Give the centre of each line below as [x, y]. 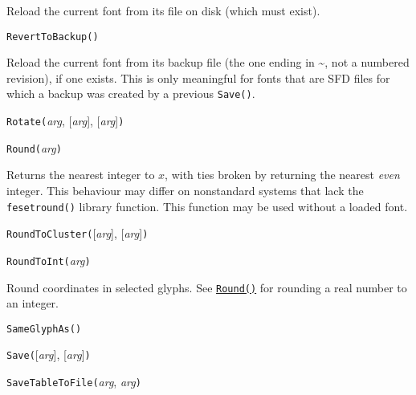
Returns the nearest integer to [81, 175]
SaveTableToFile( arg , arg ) [74, 382]
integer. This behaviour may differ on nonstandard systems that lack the [185, 190]
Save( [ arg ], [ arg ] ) [49, 354]
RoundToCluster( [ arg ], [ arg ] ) [77, 233]
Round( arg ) [34, 147]
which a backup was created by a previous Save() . [131, 94]
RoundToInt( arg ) [49, 260]
